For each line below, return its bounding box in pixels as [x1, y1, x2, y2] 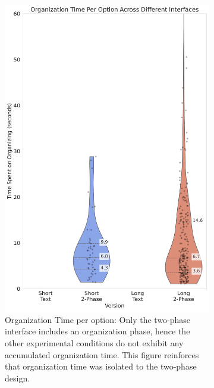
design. [5, 371, 30, 384]
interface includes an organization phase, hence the [5, 325, 190, 337]
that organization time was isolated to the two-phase [5, 360, 197, 373]
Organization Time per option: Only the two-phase [5, 313, 191, 325]
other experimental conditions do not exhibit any [5, 337, 184, 349]
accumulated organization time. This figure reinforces [5, 348, 199, 361]
